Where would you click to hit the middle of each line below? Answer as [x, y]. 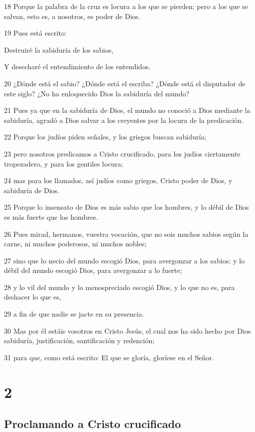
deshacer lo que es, [33, 297]
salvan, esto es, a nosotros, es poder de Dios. [72, 16]
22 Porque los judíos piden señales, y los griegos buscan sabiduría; [105, 137]
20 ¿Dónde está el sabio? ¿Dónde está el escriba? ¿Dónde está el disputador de [125, 83]
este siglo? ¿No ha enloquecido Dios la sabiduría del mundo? [97, 93]
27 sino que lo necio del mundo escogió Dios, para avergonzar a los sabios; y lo [124, 260]
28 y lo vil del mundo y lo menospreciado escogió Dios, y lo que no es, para [119, 287]
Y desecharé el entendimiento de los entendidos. [77, 66]
